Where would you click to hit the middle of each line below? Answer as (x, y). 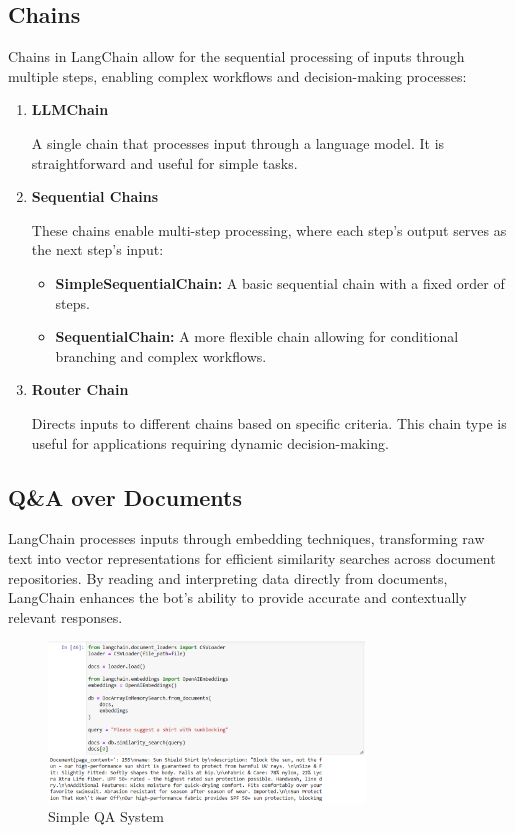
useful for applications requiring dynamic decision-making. (210, 442)
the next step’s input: (97, 249)
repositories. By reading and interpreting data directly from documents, (228, 577)
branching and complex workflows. (161, 355)
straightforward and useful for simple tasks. (164, 162)
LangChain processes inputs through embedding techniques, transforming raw (246, 538)
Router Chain (80, 389)
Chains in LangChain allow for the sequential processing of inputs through (236, 56)
